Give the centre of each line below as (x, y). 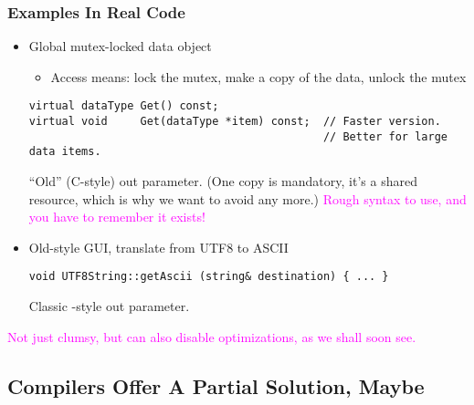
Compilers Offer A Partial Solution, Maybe (216, 385)
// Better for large (385, 136)
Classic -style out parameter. (109, 306)
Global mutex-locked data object (120, 46)
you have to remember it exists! (117, 217)
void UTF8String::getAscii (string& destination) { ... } (209, 277)
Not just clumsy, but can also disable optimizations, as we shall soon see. (212, 336)
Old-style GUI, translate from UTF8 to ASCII (158, 247)
